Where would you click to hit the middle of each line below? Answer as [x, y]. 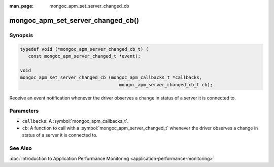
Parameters [24, 111]
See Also [21, 148]
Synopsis [21, 35]
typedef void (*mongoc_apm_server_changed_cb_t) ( [84, 49]
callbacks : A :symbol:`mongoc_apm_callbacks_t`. [75, 121]
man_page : [22, 6]
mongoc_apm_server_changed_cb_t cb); [166, 85]
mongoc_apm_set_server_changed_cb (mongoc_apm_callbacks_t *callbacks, [111, 78]
